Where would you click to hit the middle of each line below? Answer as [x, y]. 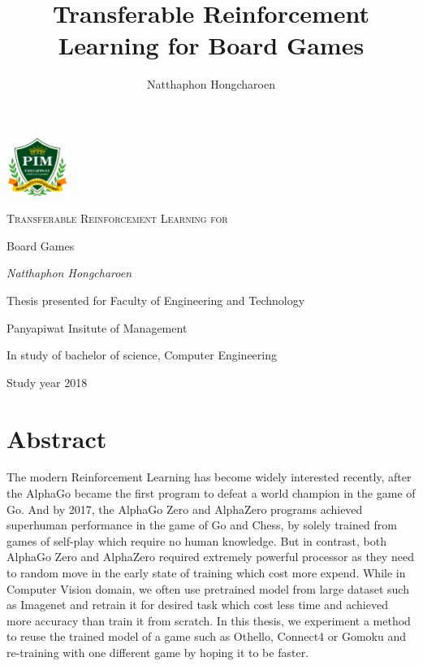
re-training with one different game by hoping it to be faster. [158, 652]
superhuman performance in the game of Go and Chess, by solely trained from [202, 525]
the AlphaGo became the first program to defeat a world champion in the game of [211, 493]
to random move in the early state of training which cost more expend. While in [206, 572]
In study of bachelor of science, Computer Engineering [142, 355]
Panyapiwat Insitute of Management [97, 327]
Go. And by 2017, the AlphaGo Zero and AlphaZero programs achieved [185, 509]
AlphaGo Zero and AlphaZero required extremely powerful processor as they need [210, 557]
